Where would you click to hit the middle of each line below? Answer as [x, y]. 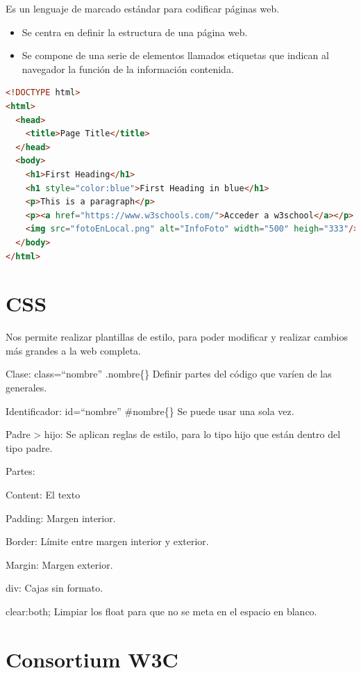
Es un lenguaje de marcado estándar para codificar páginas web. [143, 8]
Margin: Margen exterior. [59, 564]
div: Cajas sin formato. [54, 588]
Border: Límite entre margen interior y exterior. [107, 541]
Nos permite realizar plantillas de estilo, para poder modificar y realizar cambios [177, 337]
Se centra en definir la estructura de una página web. [135, 32]
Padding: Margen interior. [61, 518]
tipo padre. [29, 447]
